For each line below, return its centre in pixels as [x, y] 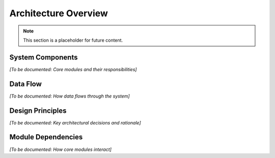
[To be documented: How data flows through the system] [70, 96]
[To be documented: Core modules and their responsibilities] [73, 69]
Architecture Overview [59, 13]
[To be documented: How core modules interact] [61, 149]
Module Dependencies [46, 137]
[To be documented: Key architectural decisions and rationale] [75, 122]
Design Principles [38, 110]
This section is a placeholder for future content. [73, 40]
